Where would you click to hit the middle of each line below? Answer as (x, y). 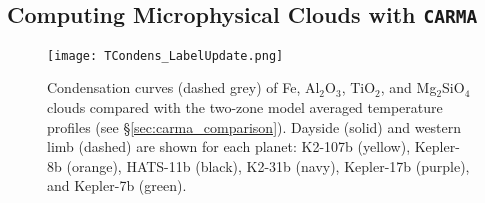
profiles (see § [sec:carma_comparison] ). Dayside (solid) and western (254, 126)
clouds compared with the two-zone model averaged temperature (245, 107)
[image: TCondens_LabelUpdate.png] (165, 55)
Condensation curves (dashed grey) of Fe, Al (183, 87)
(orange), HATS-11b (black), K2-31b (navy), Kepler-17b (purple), (268, 165)
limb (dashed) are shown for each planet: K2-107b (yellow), (229, 146)
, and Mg (408, 87)
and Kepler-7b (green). (117, 185)
